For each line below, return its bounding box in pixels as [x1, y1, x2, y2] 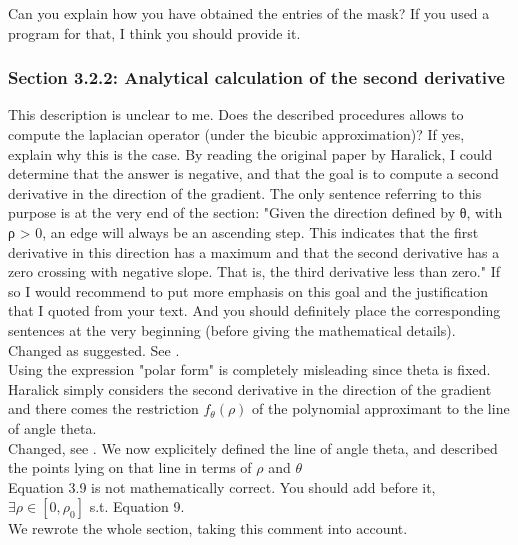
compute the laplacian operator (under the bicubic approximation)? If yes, [8, 124, 465, 144]
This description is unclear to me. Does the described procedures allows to [8, 104, 464, 125]
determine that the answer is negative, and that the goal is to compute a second [8, 163, 499, 184]
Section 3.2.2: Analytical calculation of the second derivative [8, 65, 505, 90]
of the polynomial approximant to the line [252, 398, 510, 419]
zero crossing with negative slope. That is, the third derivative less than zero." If [8, 261, 500, 282]
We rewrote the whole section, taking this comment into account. [8, 518, 408, 539]
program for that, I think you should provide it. [8, 22, 301, 43]
